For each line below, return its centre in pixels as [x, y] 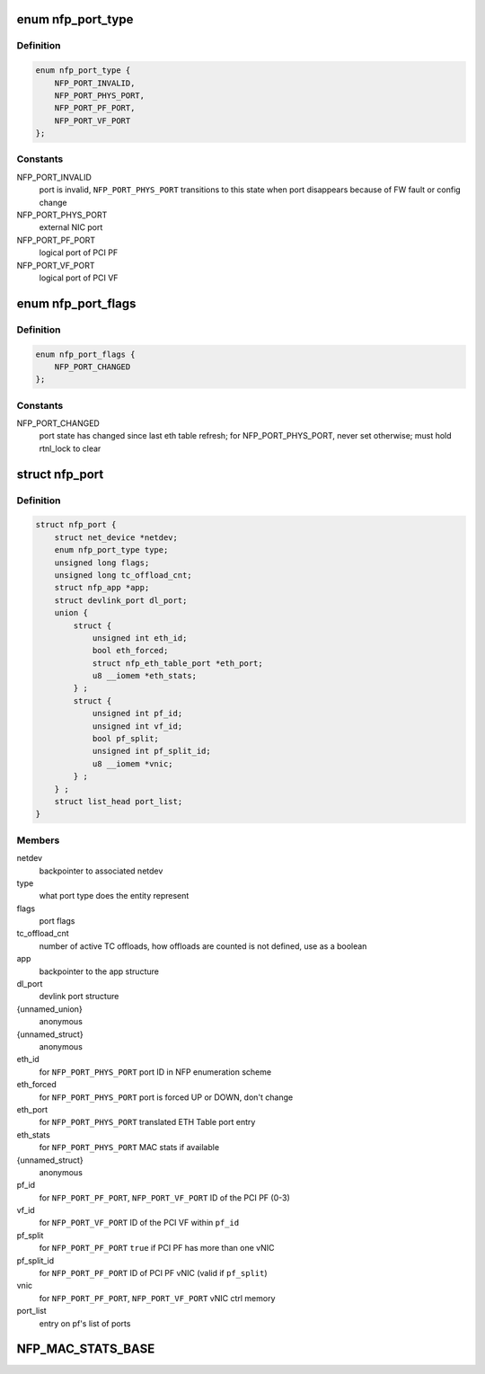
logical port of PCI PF [79, 253]
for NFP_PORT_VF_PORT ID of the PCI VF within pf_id [139, 1223]
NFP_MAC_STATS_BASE [86, 1349]
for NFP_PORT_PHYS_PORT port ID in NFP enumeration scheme [155, 1072]
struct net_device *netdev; [116, 537]
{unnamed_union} [49, 1009]
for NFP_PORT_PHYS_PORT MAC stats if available [129, 1148]
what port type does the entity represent [114, 896]
